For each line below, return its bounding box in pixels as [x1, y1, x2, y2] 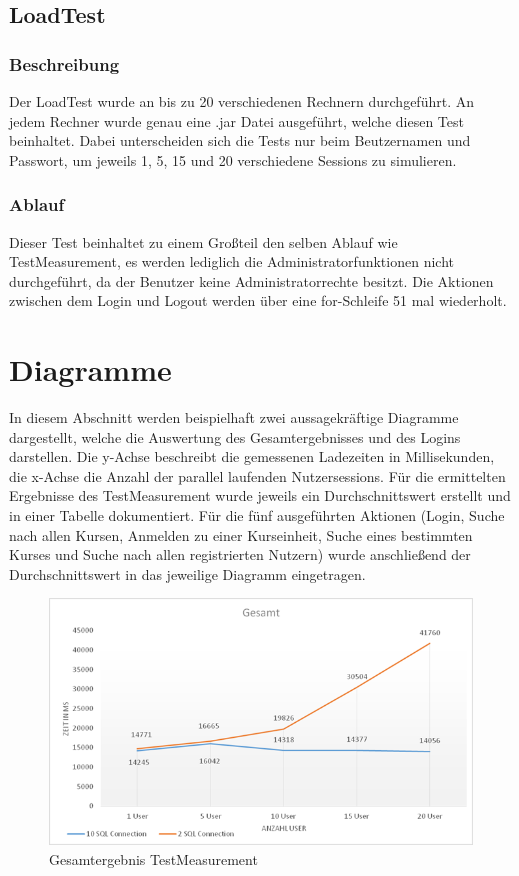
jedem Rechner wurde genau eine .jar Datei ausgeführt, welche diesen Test [9, 110, 464, 131]
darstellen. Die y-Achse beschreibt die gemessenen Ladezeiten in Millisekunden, [9, 446, 495, 467]
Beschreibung [9, 51, 120, 76]
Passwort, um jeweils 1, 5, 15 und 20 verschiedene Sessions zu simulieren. [9, 149, 457, 170]
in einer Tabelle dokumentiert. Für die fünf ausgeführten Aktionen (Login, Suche [9, 505, 505, 526]
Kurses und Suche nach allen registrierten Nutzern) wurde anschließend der [9, 544, 471, 565]
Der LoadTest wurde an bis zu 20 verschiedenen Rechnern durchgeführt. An [9, 91, 474, 111]
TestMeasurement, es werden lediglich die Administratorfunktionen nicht [9, 251, 454, 272]
